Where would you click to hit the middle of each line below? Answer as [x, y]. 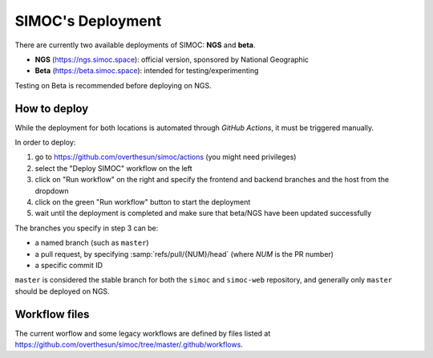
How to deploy [52, 108]
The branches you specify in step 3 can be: [87, 228]
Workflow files [52, 314]
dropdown [52, 191]
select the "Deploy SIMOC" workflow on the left [113, 168]
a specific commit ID [69, 265]
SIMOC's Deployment [88, 21]
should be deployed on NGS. [62, 291]
